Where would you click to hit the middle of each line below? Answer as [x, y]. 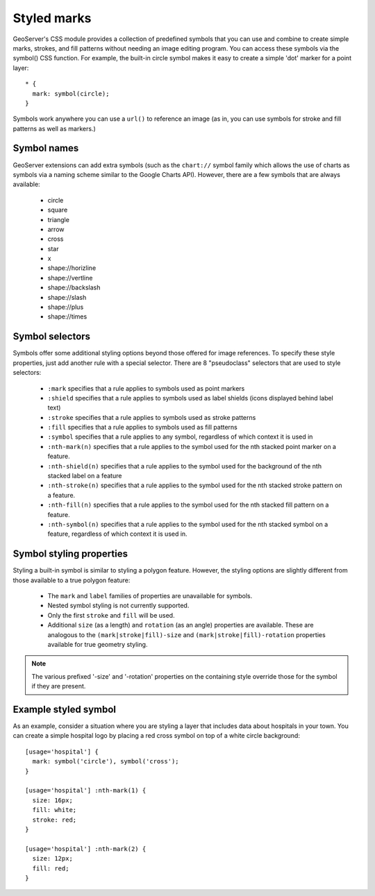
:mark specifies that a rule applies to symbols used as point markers [146, 388]
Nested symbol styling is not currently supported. [118, 606]
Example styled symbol [65, 709]
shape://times [67, 316]
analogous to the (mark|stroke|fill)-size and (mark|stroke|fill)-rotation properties [186, 634]
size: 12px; [52, 859]
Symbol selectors [51, 337]
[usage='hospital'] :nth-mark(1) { [86, 791]
